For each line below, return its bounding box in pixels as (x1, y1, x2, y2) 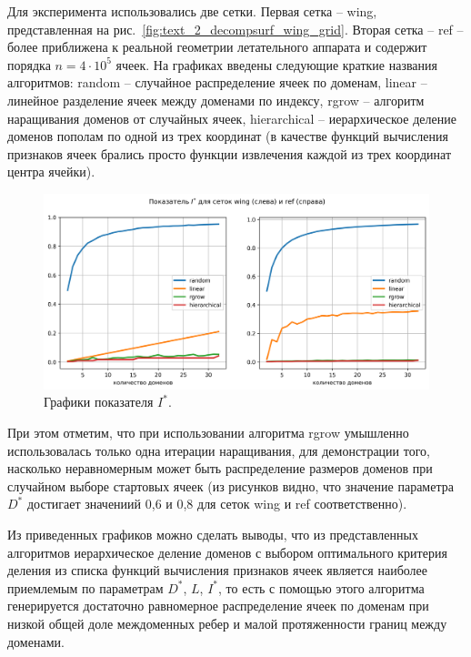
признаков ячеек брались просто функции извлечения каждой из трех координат (7, 144, 452, 163)
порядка (7, 55, 51, 74)
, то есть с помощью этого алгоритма (218, 578, 425, 597)
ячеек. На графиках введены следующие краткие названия (115, 55, 438, 74)
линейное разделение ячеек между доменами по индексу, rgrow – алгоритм (7, 90, 425, 109)
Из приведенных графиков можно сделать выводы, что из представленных (7, 524, 418, 543)
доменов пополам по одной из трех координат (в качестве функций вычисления (7, 126, 448, 146)
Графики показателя (44, 392, 154, 411)
